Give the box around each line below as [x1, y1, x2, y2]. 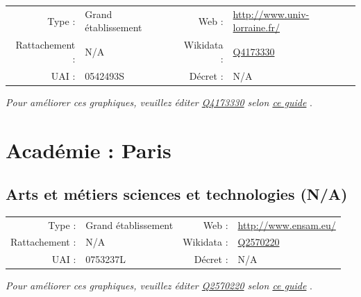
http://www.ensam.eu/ [237, 217, 336, 232]
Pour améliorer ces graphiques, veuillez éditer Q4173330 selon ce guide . [6, 94, 312, 109]
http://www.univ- [233, 6, 310, 21]
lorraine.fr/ [233, 20, 280, 35]
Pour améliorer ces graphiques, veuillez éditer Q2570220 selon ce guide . [6, 278, 312, 293]
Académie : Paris [6, 135, 171, 164]
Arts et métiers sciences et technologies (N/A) [6, 183, 348, 205]
